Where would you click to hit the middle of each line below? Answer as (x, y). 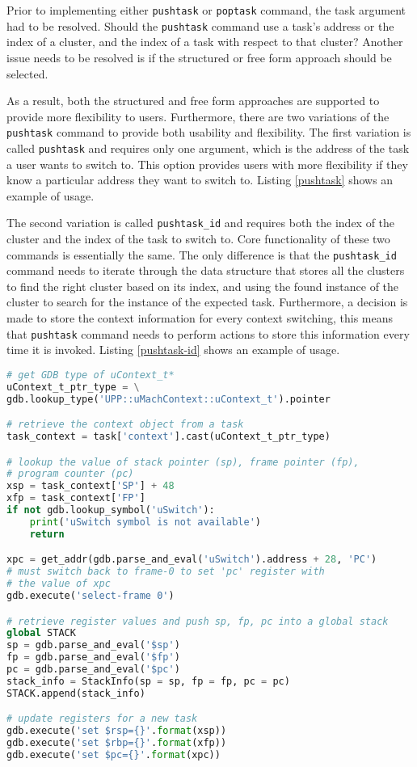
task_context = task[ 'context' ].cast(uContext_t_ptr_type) (168, 437)
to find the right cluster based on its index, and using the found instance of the (203, 286)
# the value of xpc (59, 584)
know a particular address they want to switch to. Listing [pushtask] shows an (200, 180)
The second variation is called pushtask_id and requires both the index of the (201, 223)
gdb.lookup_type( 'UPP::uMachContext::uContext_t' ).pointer (168, 399)
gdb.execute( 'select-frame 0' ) (91, 596)
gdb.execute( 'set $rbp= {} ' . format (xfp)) (117, 743)
